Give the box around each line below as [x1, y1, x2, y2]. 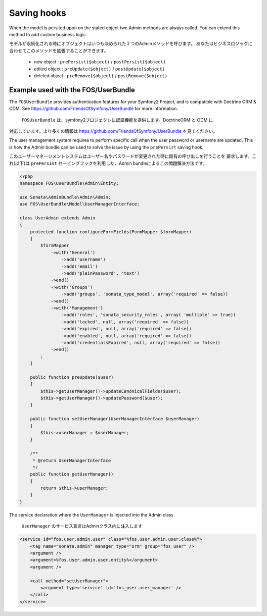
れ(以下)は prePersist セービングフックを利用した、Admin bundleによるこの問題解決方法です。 [9, 160, 207, 166]
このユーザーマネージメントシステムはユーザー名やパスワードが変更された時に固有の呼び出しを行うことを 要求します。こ [9, 154, 257, 159]
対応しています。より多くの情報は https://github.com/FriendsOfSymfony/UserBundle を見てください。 [9, 128, 218, 134]
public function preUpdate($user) [30, 374, 114, 380]
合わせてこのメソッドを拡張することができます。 [9, 48, 109, 53]
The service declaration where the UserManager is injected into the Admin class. [9, 512, 175, 517]
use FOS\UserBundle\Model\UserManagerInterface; [19, 201, 140, 207]
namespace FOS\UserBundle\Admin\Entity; [19, 180, 119, 186]
